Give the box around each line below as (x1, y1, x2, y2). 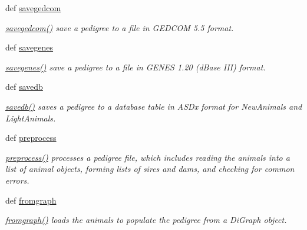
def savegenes (5, 41, 54, 53)
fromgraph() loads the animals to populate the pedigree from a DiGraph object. (5, 214, 287, 226)
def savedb (5, 80, 43, 93)
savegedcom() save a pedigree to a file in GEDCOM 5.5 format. (5, 21, 234, 33)
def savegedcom (5, 2, 61, 13)
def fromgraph (5, 194, 57, 206)
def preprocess (5, 131, 57, 144)
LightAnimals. (5, 111, 56, 124)
